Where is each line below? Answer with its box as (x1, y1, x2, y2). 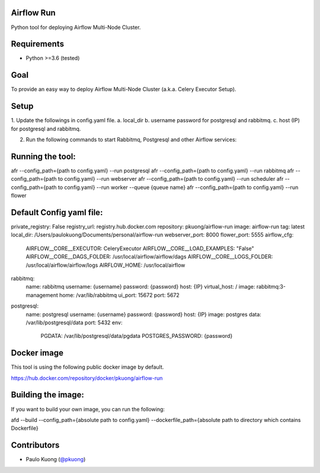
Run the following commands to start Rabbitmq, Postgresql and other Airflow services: (25, 136, 237, 143)
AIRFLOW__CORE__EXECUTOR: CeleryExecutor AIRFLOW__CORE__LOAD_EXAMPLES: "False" (25, 245, 254, 252)
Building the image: (11, 390, 84, 400)
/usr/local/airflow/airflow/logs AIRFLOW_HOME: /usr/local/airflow (25, 261, 185, 269)
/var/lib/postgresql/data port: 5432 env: (25, 319, 123, 326)
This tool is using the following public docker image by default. (11, 363, 164, 370)
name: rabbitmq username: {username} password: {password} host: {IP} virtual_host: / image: (25, 283, 255, 290)
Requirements (11, 39, 65, 49)
